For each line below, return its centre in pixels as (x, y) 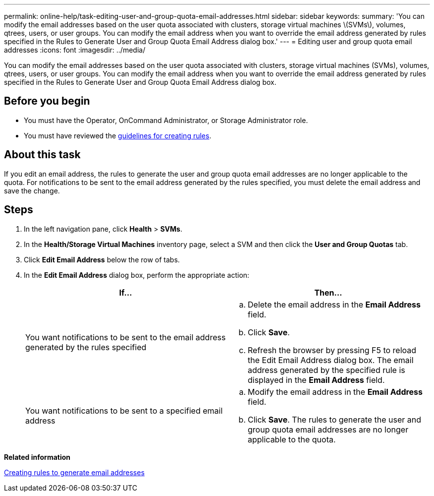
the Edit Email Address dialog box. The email (331, 360)
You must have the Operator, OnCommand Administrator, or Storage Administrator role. (166, 120)
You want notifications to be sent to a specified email (124, 410)
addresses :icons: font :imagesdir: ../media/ (75, 50)
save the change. (32, 190)
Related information (37, 457)
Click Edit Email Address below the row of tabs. (102, 259)
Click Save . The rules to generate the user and (335, 419)
